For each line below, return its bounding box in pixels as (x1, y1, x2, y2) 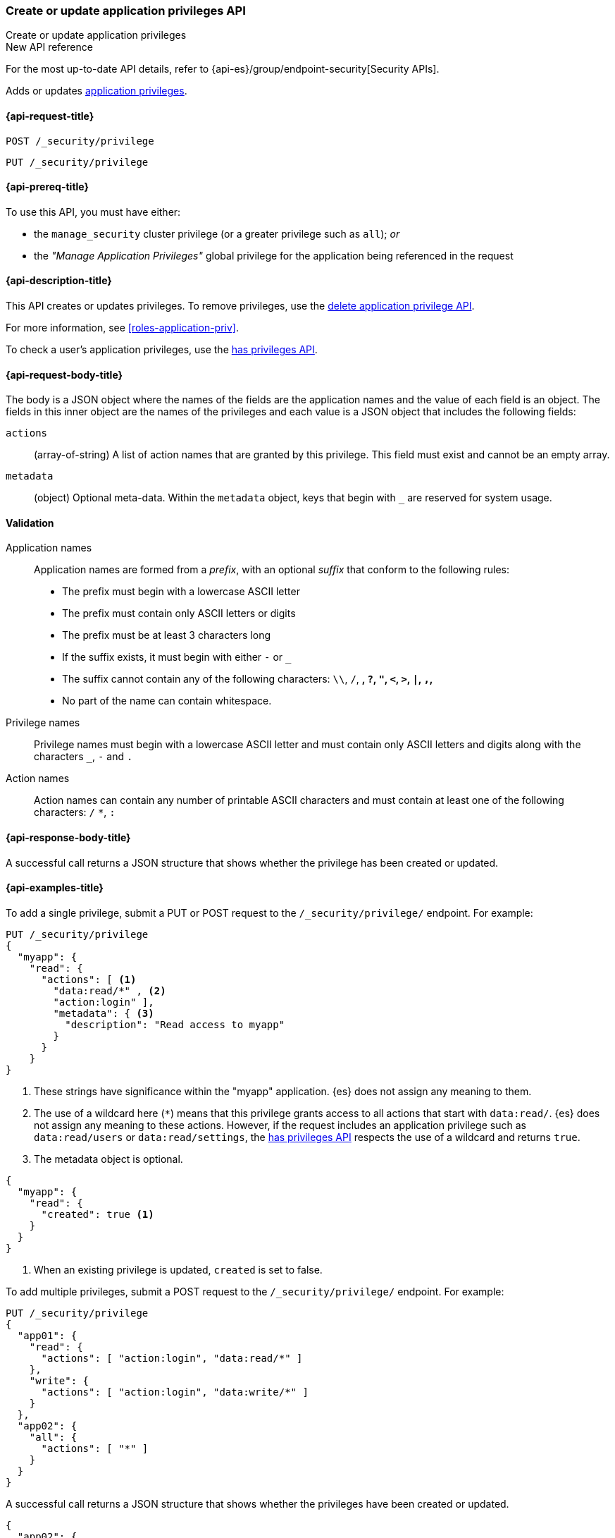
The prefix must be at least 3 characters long (62, 629, 271, 642)
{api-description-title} (6, 274, 112, 287)
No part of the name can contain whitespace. (62, 695, 272, 707)
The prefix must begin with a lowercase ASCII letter (62, 585, 300, 598)
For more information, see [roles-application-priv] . (6, 322, 239, 334)
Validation (6, 516, 54, 529)
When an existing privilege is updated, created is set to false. (34, 1263, 323, 1276)
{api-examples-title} (6, 881, 104, 894)
